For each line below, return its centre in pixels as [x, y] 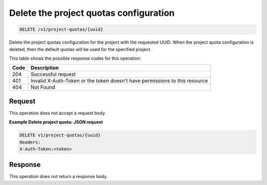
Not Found [43, 88]
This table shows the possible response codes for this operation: [75, 58]
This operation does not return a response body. [59, 177]
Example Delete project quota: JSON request [56, 122]
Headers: [30, 142]
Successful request [53, 74]
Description [44, 68]
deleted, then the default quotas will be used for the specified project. [80, 49]
